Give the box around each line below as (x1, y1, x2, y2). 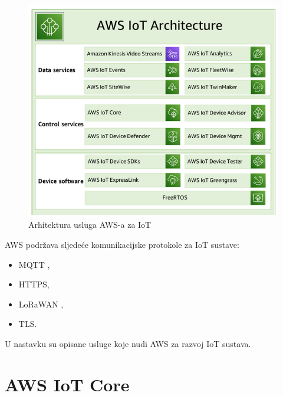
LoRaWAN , (18, 297, 64, 310)
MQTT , (18, 258, 50, 270)
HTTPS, (18, 278, 50, 290)
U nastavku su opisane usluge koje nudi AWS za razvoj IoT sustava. (5, 338, 251, 350)
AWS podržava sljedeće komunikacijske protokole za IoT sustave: (5, 238, 239, 251)
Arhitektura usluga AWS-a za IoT (28, 218, 152, 231)
